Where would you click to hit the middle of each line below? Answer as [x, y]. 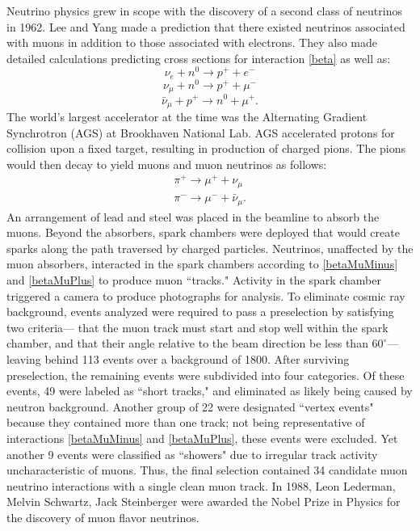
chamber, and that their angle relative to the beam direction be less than [187, 343]
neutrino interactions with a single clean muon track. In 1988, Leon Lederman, [201, 485]
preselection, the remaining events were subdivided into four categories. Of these [206, 375]
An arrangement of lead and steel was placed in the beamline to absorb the [193, 216]
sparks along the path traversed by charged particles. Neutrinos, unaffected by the [210, 248]
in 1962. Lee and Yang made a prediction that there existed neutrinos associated [206, 26]
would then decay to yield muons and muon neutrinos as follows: [167, 164]
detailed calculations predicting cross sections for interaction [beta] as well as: [199, 58]
